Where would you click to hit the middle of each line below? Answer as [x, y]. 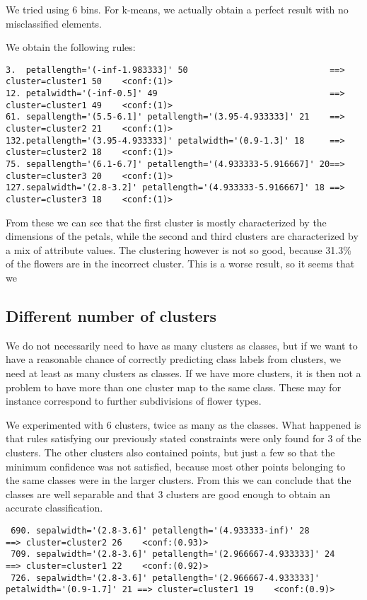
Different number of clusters [111, 316]
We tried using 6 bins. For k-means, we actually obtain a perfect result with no [177, 9]
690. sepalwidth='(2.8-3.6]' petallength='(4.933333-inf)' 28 [160, 530]
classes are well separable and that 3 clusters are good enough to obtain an [168, 494]
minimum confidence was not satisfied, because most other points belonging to [176, 466]
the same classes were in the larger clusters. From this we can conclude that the [179, 480]
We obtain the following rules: [71, 47]
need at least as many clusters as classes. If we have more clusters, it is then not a [183, 373]
